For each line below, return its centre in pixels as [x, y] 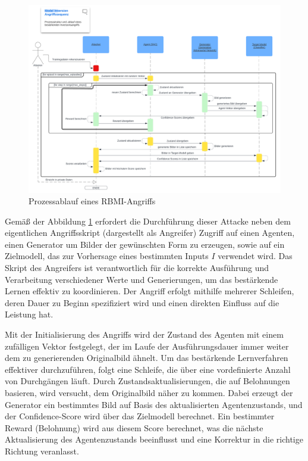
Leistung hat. [29, 314]
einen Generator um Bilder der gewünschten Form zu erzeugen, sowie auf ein [145, 244]
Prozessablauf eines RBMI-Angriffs [92, 201]
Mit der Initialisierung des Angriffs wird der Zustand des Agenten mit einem [144, 334]
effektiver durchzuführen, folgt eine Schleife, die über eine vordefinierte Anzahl [148, 369]
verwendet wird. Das [255, 256]
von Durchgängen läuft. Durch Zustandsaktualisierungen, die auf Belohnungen [147, 381]
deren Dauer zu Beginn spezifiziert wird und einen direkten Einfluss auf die [142, 302]
